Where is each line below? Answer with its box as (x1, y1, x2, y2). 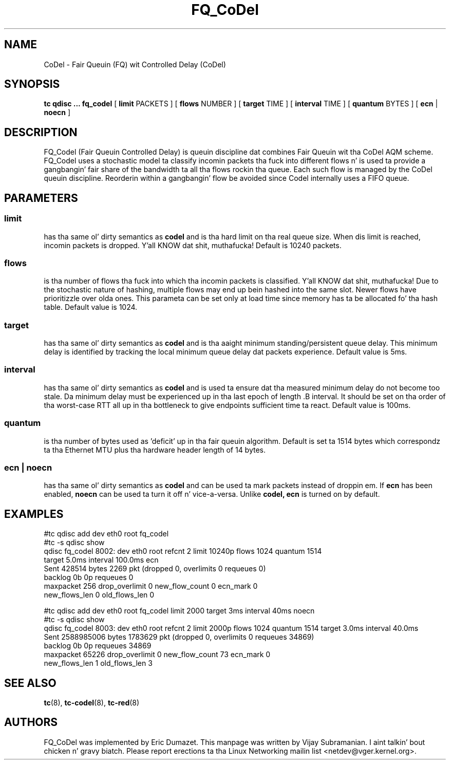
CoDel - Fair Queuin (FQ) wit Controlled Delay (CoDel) (44, 60, 226, 69)
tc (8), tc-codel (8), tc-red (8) (44, 698, 140, 707)
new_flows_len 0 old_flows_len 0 (44, 590, 155, 600)
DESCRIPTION (4, 125, 78, 139)
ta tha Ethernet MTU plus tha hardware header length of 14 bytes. (44, 445, 266, 454)
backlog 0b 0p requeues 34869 (44, 641, 152, 650)
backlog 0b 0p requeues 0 (44, 573, 134, 582)
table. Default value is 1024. (44, 303, 138, 312)
